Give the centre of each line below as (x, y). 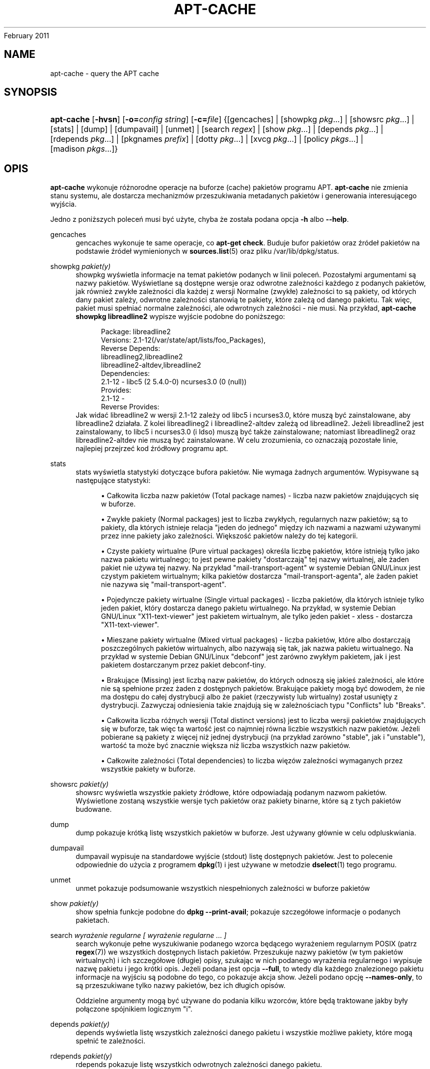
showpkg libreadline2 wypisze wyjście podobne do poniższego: (180, 317)
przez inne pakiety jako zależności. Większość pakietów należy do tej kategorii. (229, 536)
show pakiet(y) (74, 904)
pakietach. (93, 920)
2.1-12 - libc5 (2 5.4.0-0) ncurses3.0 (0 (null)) (174, 382)
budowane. (94, 809)
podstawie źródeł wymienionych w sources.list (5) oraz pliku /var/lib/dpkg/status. (207, 251)
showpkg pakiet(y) (81, 267)
